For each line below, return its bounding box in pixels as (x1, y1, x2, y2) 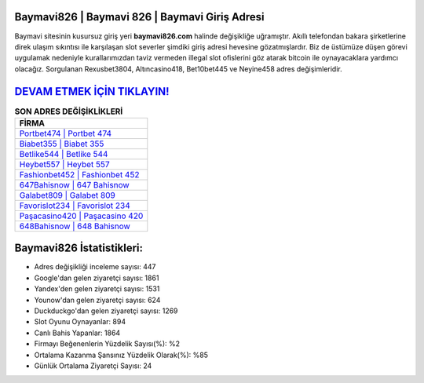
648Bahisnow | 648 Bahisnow (19, 221, 131, 232)
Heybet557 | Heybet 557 (19, 159, 110, 170)
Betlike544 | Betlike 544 (19, 148, 108, 159)
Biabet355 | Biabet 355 (19, 138, 104, 149)
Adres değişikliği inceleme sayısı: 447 (34, 262, 156, 272)
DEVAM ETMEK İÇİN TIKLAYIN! (14, 85, 170, 98)
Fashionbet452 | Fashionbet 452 (19, 169, 140, 180)
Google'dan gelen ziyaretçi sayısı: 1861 (34, 273, 159, 283)
